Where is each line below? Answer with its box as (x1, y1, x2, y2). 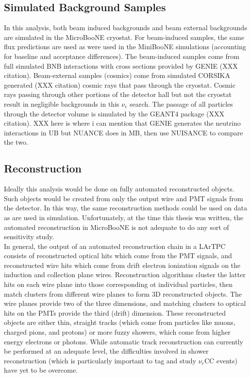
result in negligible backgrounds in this (4, 98, 119, 109)
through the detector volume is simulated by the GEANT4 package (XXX (4, 108, 224, 118)
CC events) (204, 355, 238, 365)
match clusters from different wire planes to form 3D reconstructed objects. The (4, 288, 242, 299)
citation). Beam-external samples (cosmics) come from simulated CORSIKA (4, 70, 230, 80)
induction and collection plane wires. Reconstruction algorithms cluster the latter (4, 269, 246, 280)
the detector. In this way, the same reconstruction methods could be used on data (4, 203, 247, 213)
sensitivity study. (4, 231, 54, 242)
